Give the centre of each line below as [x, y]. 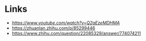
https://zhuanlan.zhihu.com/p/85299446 [53, 28]
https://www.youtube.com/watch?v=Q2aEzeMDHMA [66, 23]
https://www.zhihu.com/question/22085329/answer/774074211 [76, 33]
